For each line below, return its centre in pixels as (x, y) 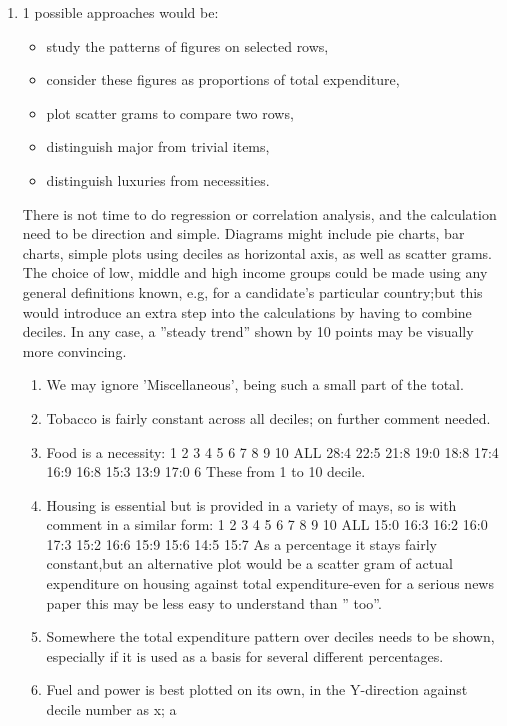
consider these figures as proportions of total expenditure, (223, 79)
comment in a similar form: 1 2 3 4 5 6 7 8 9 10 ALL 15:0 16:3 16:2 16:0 (267, 524)
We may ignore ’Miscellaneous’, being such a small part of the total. (255, 384)
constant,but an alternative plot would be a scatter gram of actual (249, 563)
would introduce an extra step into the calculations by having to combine (247, 311)
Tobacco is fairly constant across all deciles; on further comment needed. (268, 417)
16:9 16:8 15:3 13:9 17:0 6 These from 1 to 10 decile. (206, 471)
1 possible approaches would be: (120, 12)
